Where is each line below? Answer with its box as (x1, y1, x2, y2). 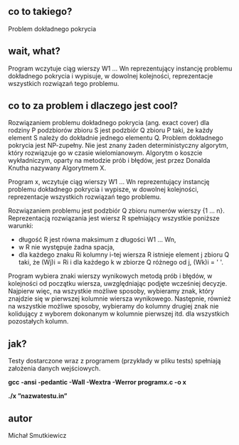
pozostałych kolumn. (8, 317, 69, 326)
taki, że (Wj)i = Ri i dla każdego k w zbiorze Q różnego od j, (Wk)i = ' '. (18, 258, 223, 267)
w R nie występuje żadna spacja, (18, 243, 115, 252)
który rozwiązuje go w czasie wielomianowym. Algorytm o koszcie (8, 149, 203, 157)
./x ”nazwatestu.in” (8, 392, 68, 400)
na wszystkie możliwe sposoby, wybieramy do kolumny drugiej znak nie (8, 302, 219, 311)
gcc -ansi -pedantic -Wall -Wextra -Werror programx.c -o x (8, 378, 187, 387)
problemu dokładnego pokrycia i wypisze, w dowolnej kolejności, (8, 185, 199, 194)
